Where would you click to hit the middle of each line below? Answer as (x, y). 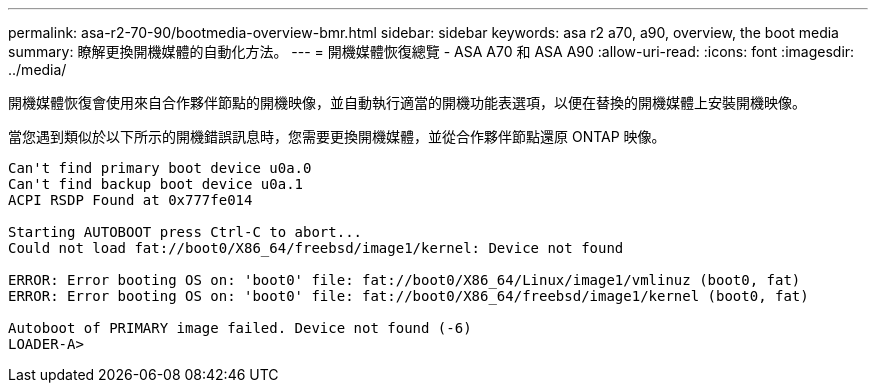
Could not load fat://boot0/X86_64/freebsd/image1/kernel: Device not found (316, 248)
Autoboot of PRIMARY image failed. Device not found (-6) (240, 328)
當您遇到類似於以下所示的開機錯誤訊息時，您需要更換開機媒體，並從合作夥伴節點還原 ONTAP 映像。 (337, 136)
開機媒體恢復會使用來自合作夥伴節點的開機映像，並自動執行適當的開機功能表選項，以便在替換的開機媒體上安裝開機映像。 (407, 102)
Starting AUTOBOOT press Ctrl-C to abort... (185, 232)
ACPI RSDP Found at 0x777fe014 (130, 200)
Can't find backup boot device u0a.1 (156, 184)
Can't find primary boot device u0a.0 (160, 168)
